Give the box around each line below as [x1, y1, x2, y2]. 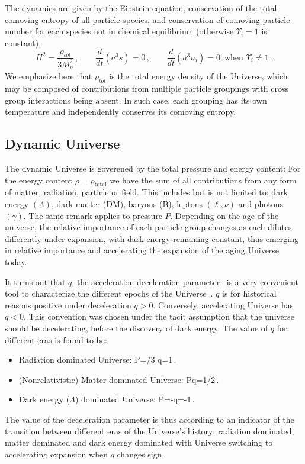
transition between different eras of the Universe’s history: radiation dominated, [5, 424, 294, 437]
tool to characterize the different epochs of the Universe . [5, 287, 213, 299]
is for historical [222, 287, 277, 299]
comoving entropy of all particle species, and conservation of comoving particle [5, 13, 290, 25]
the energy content [5, 173, 72, 186]
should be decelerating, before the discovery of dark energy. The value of [5, 321, 268, 334]
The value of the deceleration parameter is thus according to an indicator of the [5, 413, 294, 425]
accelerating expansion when [5, 447, 108, 460]
